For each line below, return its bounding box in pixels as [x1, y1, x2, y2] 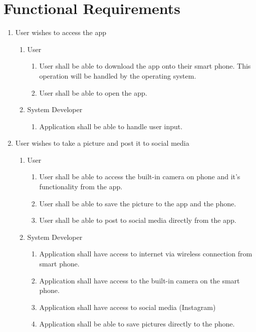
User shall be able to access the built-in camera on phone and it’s [39, 171, 240, 182]
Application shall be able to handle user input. [39, 121, 183, 131]
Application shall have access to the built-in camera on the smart [39, 275, 240, 285]
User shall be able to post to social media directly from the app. [39, 215, 236, 225]
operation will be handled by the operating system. [39, 70, 196, 81]
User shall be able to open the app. [39, 87, 147, 98]
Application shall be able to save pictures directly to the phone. [39, 318, 235, 329]
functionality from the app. [39, 181, 123, 192]
